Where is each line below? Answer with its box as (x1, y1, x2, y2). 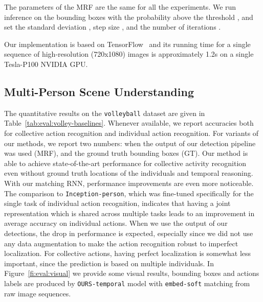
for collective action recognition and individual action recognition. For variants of (4, 128, 259, 138)
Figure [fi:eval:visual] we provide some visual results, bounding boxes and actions (4, 268, 259, 278)
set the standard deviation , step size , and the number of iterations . (4, 21, 221, 32)
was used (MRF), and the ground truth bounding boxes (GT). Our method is (4, 148, 248, 158)
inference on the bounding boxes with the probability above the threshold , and (4, 11, 253, 22)
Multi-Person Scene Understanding (4, 83, 194, 99)
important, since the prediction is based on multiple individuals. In (4, 258, 214, 268)
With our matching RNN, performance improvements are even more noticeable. (4, 177, 254, 188)
